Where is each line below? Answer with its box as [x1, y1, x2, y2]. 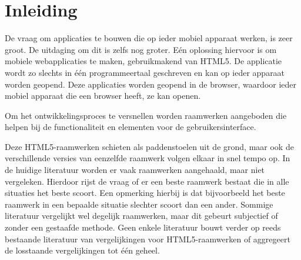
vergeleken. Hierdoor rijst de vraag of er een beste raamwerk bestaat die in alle [5, 175, 289, 187]
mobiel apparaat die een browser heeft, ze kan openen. [5, 89, 201, 102]
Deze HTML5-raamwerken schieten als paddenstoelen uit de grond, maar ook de [5, 140, 294, 152]
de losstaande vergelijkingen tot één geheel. [5, 244, 160, 256]
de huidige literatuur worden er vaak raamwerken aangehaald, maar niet [5, 164, 265, 176]
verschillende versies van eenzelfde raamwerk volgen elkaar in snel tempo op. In [5, 152, 290, 164]
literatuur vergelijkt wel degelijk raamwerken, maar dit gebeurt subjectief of [5, 209, 278, 222]
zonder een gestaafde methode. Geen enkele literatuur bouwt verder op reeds [5, 221, 281, 234]
